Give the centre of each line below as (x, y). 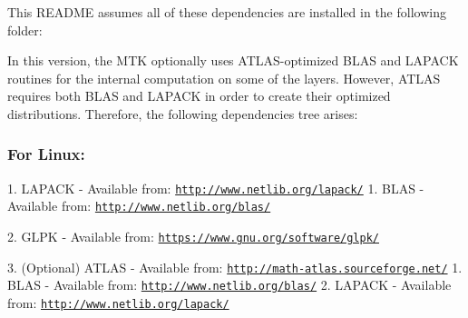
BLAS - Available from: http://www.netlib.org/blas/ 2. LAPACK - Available (229, 285)
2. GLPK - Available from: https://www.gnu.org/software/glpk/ (193, 237)
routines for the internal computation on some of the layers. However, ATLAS (224, 78)
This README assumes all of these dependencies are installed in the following (227, 12)
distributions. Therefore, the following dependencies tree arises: (183, 113)
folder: (25, 30)
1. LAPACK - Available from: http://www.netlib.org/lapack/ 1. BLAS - (216, 188)
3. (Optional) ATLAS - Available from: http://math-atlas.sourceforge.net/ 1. (235, 267)
